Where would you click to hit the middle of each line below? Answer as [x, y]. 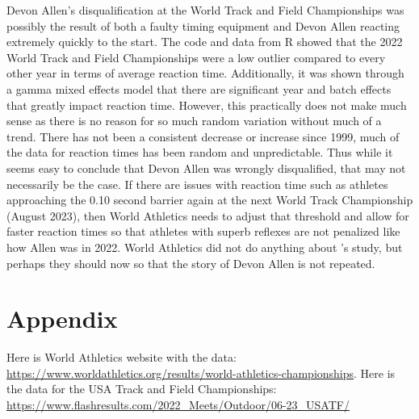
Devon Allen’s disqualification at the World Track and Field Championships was [205, 10]
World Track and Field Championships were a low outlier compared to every [196, 57]
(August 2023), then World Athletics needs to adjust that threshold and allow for [208, 215]
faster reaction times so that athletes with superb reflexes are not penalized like [203, 231]
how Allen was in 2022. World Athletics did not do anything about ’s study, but [205, 247]
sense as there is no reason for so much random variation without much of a [194, 121]
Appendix [62, 318]
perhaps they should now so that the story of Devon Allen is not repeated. [191, 263]
